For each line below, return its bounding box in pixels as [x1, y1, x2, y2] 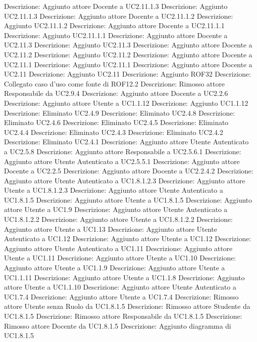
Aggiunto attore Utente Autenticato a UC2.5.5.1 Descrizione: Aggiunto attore [4, 156, 240, 166]
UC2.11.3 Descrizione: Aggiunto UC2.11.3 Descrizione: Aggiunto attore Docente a [4, 40, 253, 50]
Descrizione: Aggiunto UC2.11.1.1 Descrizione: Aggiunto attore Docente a [4, 30, 228, 40]
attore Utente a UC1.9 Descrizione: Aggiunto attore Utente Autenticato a [4, 204, 228, 214]
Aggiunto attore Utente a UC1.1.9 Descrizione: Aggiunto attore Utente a [4, 262, 225, 273]
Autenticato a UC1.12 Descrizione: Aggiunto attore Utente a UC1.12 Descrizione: [4, 233, 251, 244]
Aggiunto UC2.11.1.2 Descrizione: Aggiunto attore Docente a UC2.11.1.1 [4, 20, 225, 31]
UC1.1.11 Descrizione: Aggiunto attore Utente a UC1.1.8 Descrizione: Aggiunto [4, 272, 245, 282]
